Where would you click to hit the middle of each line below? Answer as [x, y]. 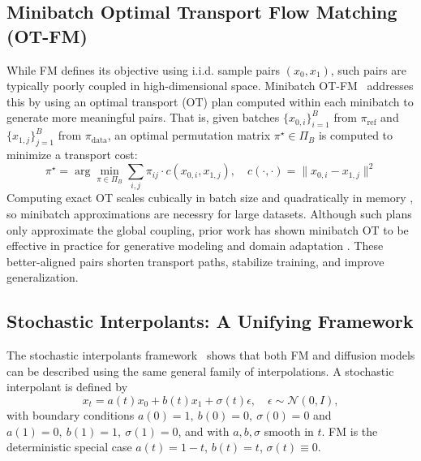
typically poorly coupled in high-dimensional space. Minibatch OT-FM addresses [210, 86]
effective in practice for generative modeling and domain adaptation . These [195, 246]
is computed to [356, 135]
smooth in [289, 431]
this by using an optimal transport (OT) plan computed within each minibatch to [210, 101]
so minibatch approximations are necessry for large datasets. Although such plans [209, 213]
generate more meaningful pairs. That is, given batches [143, 117]
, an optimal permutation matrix [189, 135]
